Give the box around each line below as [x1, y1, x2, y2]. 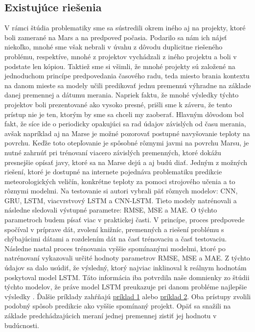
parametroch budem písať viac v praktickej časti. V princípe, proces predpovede [4, 214, 245, 225]
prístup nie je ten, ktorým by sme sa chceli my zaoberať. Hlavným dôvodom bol [4, 109, 244, 119]
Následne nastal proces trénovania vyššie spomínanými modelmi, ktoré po [4, 243, 226, 253]
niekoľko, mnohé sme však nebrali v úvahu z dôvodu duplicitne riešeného [4, 42, 223, 52]
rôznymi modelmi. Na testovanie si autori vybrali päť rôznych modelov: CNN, [4, 186, 238, 196]
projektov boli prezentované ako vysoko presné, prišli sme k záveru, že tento [4, 99, 232, 109]
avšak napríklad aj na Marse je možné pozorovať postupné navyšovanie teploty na [4, 128, 250, 138]
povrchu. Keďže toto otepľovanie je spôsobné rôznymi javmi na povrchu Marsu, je [4, 138, 249, 148]
